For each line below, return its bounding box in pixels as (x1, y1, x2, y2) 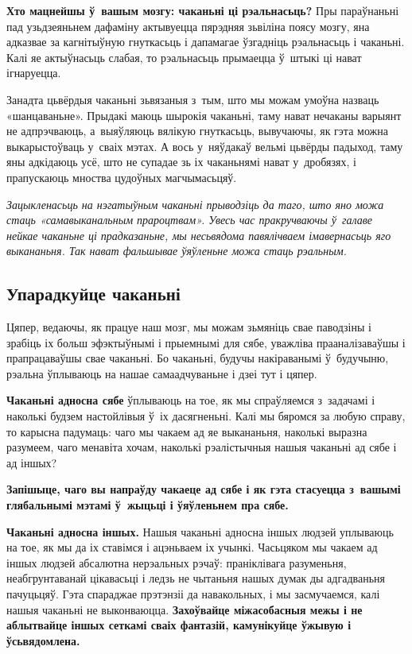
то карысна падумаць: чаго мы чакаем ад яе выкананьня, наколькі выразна (6, 423, 367, 439)
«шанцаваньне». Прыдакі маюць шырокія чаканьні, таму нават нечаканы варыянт (6, 106, 402, 123)
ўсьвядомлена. (6, 632, 80, 648)
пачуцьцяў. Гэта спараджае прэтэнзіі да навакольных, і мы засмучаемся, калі (6, 586, 380, 602)
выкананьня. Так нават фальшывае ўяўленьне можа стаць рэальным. (6, 242, 347, 259)
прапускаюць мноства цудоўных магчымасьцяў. (6, 168, 237, 185)
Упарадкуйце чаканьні (6, 281, 181, 306)
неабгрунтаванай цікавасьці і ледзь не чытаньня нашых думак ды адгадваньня (6, 570, 385, 586)
